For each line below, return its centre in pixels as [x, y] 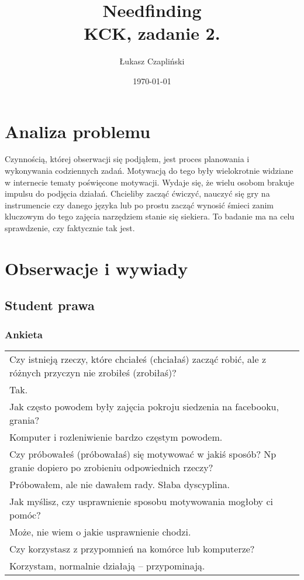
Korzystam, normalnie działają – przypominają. [107, 565]
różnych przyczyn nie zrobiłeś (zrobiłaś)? [93, 372]
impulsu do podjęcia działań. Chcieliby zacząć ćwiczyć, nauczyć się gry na [137, 193]
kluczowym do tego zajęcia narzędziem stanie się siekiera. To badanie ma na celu [150, 216]
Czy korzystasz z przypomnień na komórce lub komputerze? [132, 548]
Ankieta [24, 334]
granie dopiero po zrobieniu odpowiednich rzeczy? [111, 467]
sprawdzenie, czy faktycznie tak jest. [70, 228]
